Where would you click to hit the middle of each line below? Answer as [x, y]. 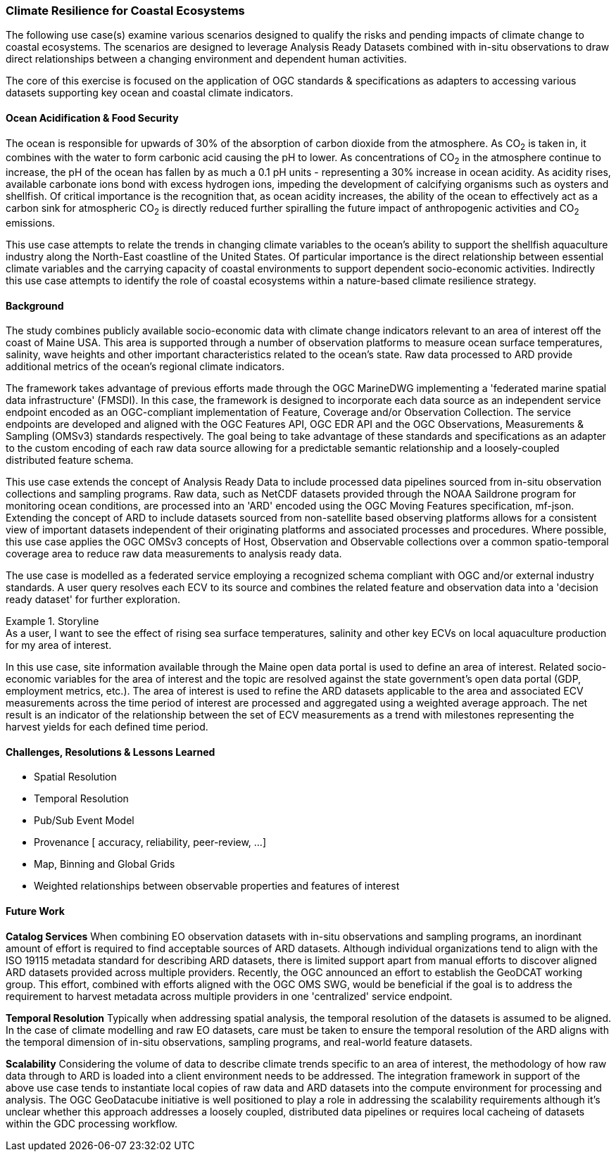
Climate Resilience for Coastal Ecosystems [125, 11]
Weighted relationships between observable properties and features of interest [217, 886]
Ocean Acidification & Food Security [92, 118]
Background [35, 305]
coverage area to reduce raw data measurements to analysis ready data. [174, 554]
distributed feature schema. [70, 460]
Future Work [35, 911]
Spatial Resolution [75, 777]
